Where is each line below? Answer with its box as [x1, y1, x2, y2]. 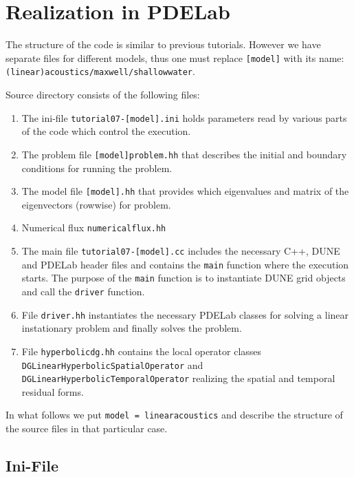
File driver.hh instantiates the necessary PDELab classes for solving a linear [21, 307, 349, 321]
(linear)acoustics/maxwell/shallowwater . [5, 64, 195, 78]
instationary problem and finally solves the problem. [21, 321, 242, 335]
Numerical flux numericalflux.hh [21, 220, 166, 235]
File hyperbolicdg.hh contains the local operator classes [21, 343, 262, 358]
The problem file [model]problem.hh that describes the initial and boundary [21, 147, 347, 161]
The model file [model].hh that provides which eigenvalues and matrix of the [21, 184, 349, 198]
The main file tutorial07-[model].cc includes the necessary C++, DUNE [21, 244, 340, 258]
